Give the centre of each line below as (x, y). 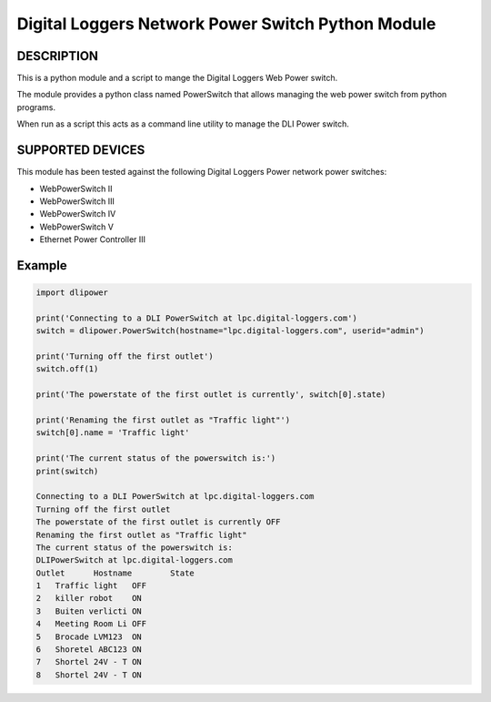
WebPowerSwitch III (77, 201)
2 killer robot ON (89, 598)
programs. (36, 107)
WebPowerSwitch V (76, 227)
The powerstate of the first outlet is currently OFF (158, 522)
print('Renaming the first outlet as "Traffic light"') (163, 420)
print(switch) (67, 471)
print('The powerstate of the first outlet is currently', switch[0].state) (211, 395)
